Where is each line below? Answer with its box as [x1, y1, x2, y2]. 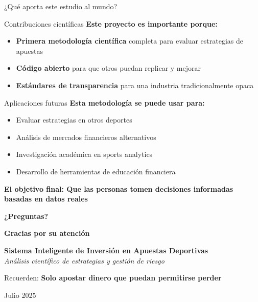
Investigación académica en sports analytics [16, 149, 153, 159]
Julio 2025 [4, 289, 36, 300]
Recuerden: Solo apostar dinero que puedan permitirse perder [4, 272, 222, 283]
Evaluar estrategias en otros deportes [16, 114, 132, 125]
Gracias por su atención [4, 228, 90, 238]
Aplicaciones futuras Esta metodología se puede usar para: [4, 97, 205, 108]
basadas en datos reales [4, 193, 88, 204]
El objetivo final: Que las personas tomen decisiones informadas [4, 183, 233, 194]
